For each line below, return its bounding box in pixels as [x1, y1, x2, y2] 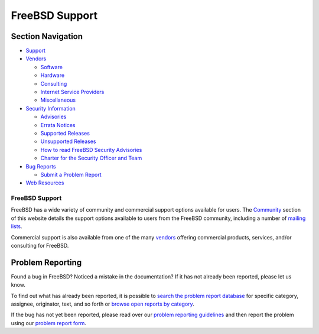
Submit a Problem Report [40, 171, 102, 178]
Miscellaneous [40, 96, 76, 103]
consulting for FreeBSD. [11, 242, 69, 249]
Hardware [40, 72, 65, 79]
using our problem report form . [11, 319, 87, 326]
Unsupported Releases [40, 138, 96, 145]
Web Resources [25, 179, 64, 186]
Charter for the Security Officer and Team [40, 154, 142, 162]
